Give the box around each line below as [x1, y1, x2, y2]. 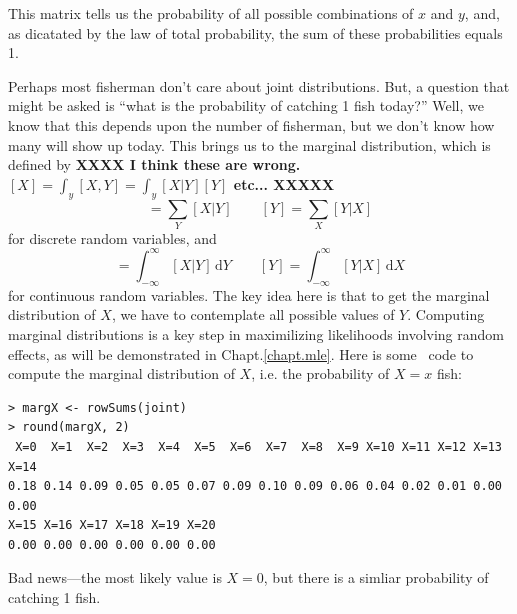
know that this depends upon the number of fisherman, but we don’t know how [8, 114, 495, 135]
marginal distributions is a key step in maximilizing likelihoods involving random [8, 323, 505, 344]
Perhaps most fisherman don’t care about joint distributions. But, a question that [8, 75, 510, 96]
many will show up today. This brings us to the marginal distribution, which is [8, 134, 491, 155]
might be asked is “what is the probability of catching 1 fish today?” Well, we [8, 95, 484, 116]
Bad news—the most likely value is [8, 567, 222, 588]
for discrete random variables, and [8, 227, 217, 248]
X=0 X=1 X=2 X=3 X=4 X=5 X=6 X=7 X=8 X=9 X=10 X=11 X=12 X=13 [15, 439, 502, 454]
